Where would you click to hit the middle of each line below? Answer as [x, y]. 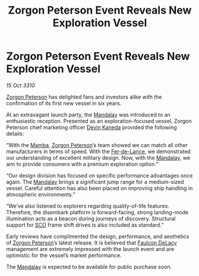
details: [15, 134]
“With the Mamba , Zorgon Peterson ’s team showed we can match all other [97, 145]
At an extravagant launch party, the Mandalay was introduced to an [89, 115]
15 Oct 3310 [20, 85]
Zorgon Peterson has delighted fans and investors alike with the [84, 97]
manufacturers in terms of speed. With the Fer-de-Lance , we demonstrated [99, 151]
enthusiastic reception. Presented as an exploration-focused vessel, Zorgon [99, 121]
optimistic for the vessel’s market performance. [64, 255]
